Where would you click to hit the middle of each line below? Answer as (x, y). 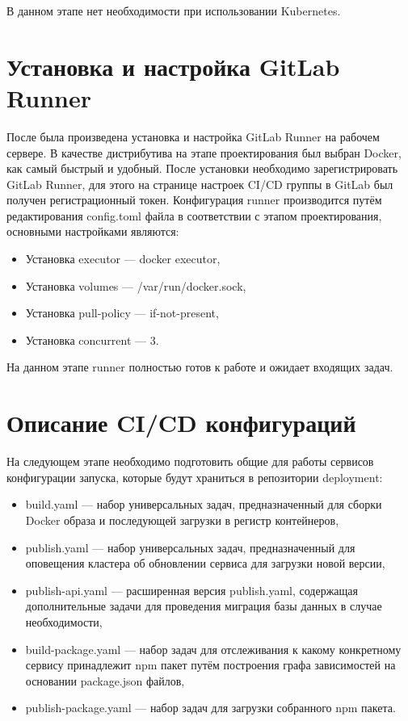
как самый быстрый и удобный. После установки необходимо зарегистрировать (202, 168)
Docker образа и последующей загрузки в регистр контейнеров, (182, 520)
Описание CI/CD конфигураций (181, 423)
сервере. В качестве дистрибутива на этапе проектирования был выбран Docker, (204, 152)
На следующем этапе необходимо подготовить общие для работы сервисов (190, 461)
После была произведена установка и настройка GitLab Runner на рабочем (193, 136)
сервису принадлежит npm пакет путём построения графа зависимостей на (210, 665)
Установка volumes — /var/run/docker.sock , (136, 285)
